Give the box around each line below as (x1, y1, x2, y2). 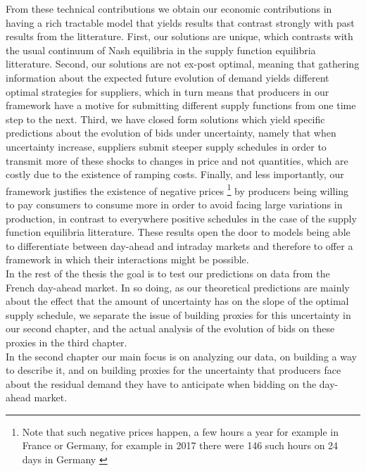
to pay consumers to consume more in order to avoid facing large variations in (6, 196, 343, 211)
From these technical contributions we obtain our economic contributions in (6, 1, 332, 15)
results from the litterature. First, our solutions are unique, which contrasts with (6, 29, 353, 44)
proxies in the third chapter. (6, 334, 127, 349)
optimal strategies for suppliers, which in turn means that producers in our (6, 84, 329, 99)
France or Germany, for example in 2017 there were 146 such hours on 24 (22, 438, 339, 453)
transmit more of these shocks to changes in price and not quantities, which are (6, 153, 348, 168)
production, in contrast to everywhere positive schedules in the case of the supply (6, 211, 357, 225)
